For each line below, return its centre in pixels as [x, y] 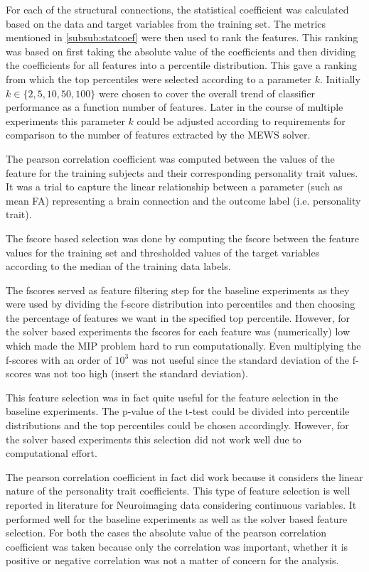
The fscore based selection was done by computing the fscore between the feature [183, 238]
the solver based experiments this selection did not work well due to [154, 439]
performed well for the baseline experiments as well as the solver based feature [177, 518]
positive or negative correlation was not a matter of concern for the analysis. [172, 560]
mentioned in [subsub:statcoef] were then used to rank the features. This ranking [182, 37]
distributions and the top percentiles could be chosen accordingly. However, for [177, 425]
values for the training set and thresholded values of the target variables [163, 252]
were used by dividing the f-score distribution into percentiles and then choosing [181, 304]
